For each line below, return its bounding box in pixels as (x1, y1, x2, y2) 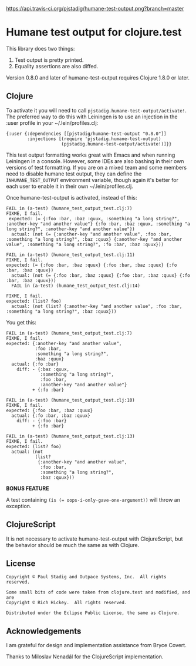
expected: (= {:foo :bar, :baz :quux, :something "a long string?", (8, 216, 180, 221)
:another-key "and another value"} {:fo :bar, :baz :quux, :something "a (6, 221, 191, 227)
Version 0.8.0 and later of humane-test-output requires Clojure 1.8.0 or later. (6, 74, 190, 81)
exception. (6, 502, 32, 509)
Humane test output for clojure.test (6, 26, 182, 39)
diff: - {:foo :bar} (16, 418, 67, 423)
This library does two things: (6, 45, 75, 52)
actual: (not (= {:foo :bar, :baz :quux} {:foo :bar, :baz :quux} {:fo (11, 272, 191, 279)
